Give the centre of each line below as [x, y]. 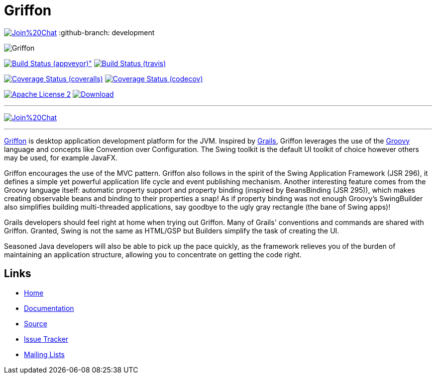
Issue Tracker [46, 339]
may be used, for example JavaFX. [61, 157]
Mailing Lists [45, 354]
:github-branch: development [107, 32]
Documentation [49, 308]
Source [36, 323]
